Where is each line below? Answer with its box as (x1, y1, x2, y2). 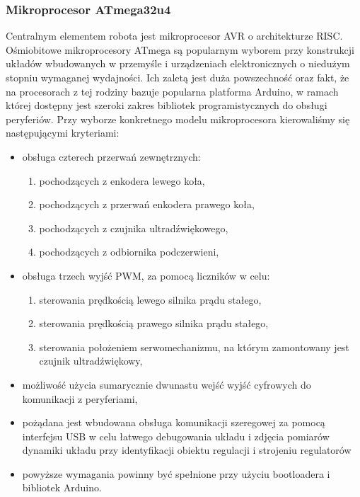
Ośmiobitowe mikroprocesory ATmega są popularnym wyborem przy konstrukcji (6, 42, 354, 57)
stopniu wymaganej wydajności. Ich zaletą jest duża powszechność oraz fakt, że (6, 70, 349, 84)
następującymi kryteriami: (6, 125, 120, 140)
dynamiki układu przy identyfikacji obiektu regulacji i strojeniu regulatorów (22, 442, 352, 457)
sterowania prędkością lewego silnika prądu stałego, (39, 292, 262, 307)
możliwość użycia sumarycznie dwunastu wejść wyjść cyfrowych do (22, 377, 311, 392)
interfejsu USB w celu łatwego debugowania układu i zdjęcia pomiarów (22, 428, 330, 443)
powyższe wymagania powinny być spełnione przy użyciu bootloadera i (22, 466, 330, 481)
